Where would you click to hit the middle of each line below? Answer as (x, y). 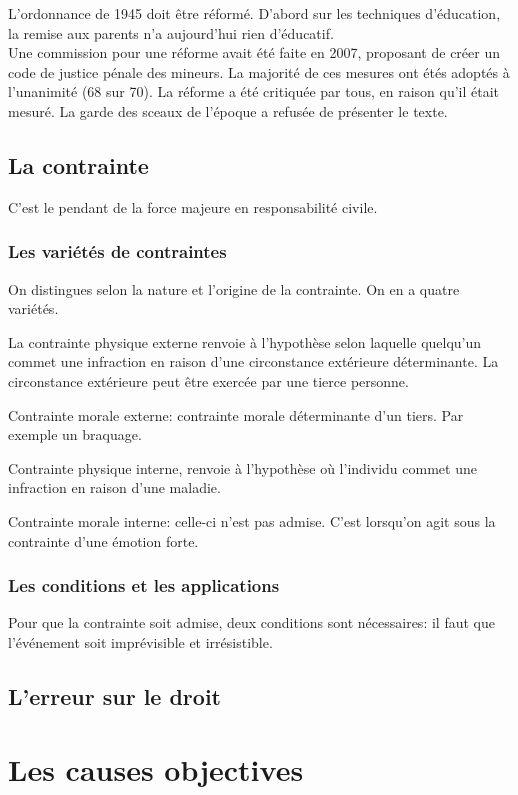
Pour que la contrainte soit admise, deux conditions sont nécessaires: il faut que (251, 622)
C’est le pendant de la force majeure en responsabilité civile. (193, 206)
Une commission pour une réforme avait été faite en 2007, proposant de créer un (254, 52)
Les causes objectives (156, 769)
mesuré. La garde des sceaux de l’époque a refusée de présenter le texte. (228, 110)
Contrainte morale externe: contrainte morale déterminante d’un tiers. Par (236, 414)
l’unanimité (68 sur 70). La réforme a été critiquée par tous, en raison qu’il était (254, 91)
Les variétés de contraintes (117, 251)
